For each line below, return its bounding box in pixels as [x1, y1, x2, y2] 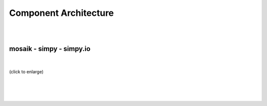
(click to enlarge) [9, 69, 44, 75]
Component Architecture [9, 7, 114, 18]
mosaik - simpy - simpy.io [9, 45, 91, 53]
